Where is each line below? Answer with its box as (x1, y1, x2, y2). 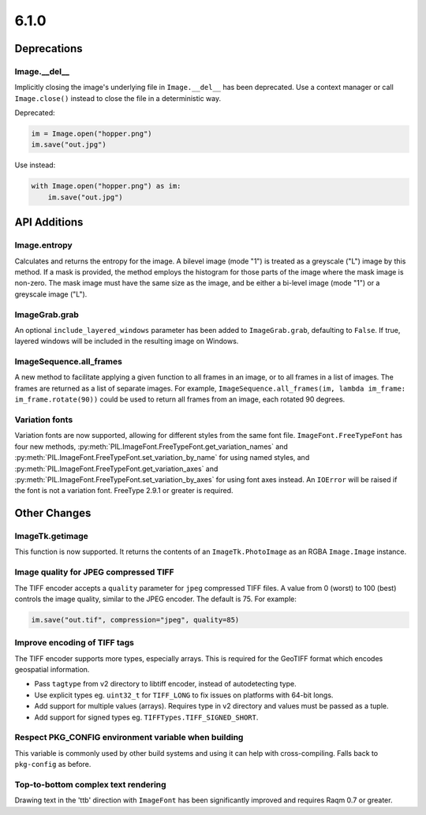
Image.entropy (14, 240, 73, 251)
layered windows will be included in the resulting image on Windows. (14, 336, 239, 346)
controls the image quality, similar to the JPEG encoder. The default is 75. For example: (14, 594, 297, 604)
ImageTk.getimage (14, 531, 88, 542)
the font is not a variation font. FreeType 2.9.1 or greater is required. (14, 486, 234, 495)
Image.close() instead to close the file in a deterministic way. (14, 93, 221, 103)
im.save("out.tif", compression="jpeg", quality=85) (31, 615, 240, 624)
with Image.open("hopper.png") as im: (31, 181, 181, 191)
